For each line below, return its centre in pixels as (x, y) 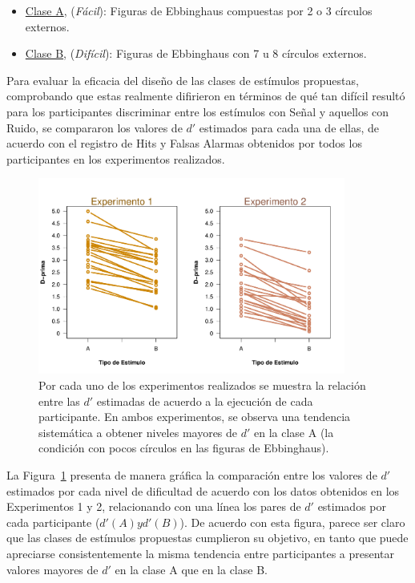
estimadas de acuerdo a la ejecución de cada (205, 401)
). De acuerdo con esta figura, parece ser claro (292, 522)
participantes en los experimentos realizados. (116, 158)
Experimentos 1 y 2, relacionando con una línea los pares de (154, 506)
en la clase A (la (294, 432)
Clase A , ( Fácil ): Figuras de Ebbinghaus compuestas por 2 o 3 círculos (199, 10)
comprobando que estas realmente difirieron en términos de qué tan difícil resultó (206, 96)
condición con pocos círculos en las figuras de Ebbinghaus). (184, 448)
